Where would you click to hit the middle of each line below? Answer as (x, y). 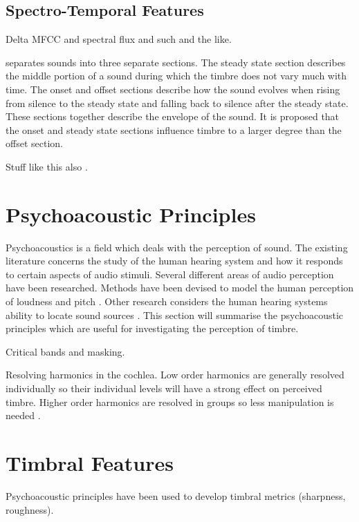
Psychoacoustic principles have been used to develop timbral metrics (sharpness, (176, 495)
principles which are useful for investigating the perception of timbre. (152, 328)
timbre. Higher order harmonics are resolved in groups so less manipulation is (170, 402)
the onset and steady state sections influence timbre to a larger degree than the (174, 129)
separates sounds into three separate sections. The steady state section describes (176, 62)
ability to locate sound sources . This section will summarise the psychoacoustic (175, 315)
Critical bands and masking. (65, 351)
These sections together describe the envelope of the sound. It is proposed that (173, 116)
